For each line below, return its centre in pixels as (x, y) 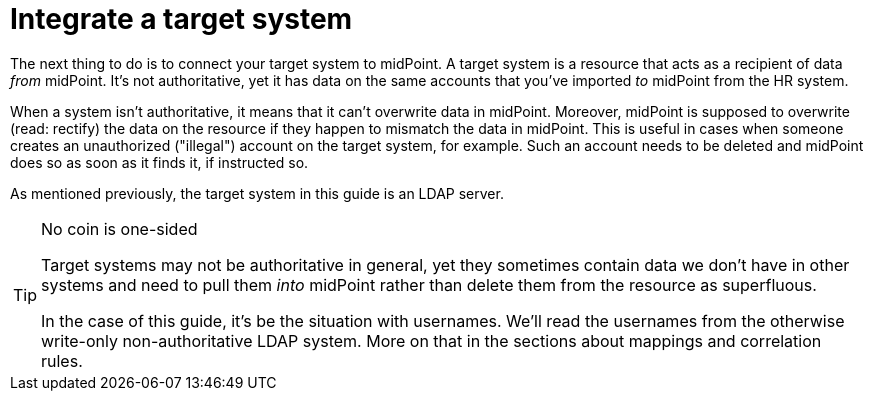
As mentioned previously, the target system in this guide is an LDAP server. (257, 193)
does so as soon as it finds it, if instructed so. (159, 162)
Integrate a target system (181, 19)
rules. (62, 360)
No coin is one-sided (119, 228)
